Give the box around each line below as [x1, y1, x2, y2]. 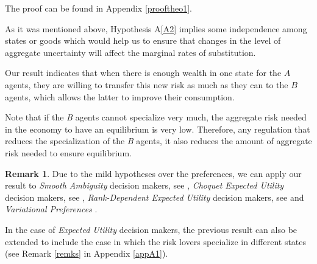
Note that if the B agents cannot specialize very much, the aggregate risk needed [5, 111, 307, 123]
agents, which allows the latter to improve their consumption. [5, 90, 235, 103]
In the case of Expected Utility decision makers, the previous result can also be [5, 223, 297, 235]
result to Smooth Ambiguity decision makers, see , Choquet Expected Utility [5, 179, 284, 192]
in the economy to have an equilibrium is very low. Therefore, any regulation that [5, 122, 310, 135]
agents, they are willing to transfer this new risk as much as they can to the [5, 78, 288, 91]
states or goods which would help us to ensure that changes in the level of [5, 34, 281, 47]
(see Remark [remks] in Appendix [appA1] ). [5, 247, 168, 260]
